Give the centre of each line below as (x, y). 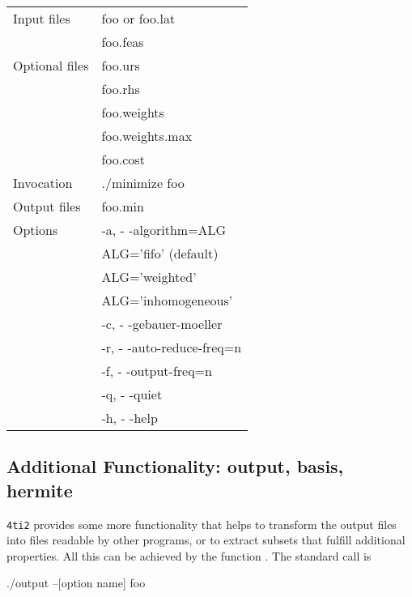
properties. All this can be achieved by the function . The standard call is (189, 555)
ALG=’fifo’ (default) (160, 253)
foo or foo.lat (138, 18)
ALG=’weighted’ (149, 277)
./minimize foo (143, 183)
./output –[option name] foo (76, 583)
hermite (40, 490)
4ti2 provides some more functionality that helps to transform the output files (202, 524)
